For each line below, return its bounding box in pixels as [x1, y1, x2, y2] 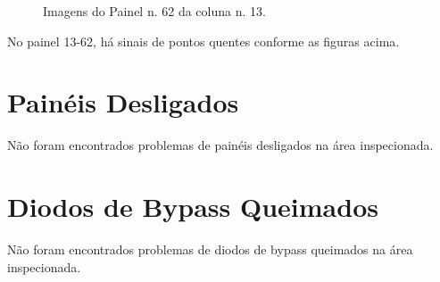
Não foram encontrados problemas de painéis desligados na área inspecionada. [7, 136, 434, 154]
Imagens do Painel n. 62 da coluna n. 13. [43, 2, 266, 20]
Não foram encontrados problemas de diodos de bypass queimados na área [7, 240, 413, 259]
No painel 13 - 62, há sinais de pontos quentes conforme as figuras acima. [7, 31, 400, 50]
